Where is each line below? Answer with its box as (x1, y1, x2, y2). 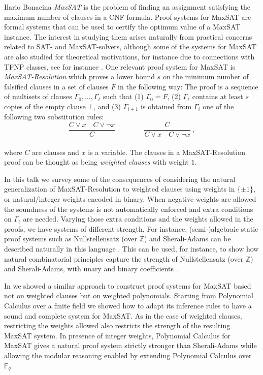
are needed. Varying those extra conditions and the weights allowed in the (23, 213, 253, 224)
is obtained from (141, 101, 192, 111)
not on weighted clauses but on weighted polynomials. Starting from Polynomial (4, 290, 253, 301)
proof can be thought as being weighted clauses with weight (4, 157, 189, 167)
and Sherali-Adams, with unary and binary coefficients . (4, 263, 178, 274)
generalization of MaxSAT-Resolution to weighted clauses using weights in (4, 183, 235, 194)
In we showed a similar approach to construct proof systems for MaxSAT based (4, 280, 251, 291)
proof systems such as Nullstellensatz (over (4, 233, 137, 244)
